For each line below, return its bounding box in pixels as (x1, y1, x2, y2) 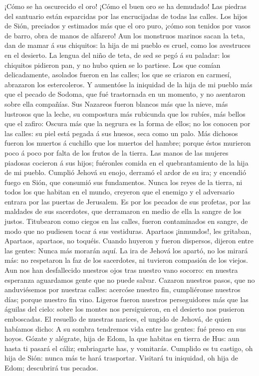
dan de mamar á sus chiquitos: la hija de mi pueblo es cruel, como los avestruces (4, 40, 251, 50)
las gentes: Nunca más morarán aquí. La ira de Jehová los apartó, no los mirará (4, 245, 248, 255)
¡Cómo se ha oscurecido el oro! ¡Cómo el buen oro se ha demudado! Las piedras (4, 1, 247, 11)
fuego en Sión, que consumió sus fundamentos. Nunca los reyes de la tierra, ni (4, 177, 243, 187)
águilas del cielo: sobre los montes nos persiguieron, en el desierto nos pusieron (4, 304, 245, 314)
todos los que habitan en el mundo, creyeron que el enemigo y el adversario (4, 187, 235, 197)
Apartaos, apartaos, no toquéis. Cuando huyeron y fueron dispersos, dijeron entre (4, 235, 254, 246)
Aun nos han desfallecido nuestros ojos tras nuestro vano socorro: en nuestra (4, 265, 238, 275)
